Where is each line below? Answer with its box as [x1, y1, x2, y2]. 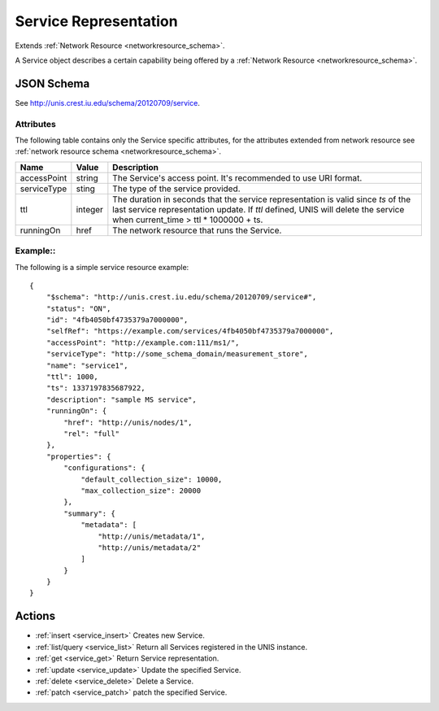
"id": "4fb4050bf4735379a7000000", [46, 316, 189, 325]
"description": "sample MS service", [46, 395, 197, 404]
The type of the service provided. [112, 183, 241, 194]
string [76, 172, 98, 183]
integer [76, 203, 103, 215]
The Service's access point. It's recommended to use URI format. [112, 172, 363, 183]
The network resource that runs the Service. [112, 225, 282, 236]
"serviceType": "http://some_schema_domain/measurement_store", [46, 350, 308, 359]
